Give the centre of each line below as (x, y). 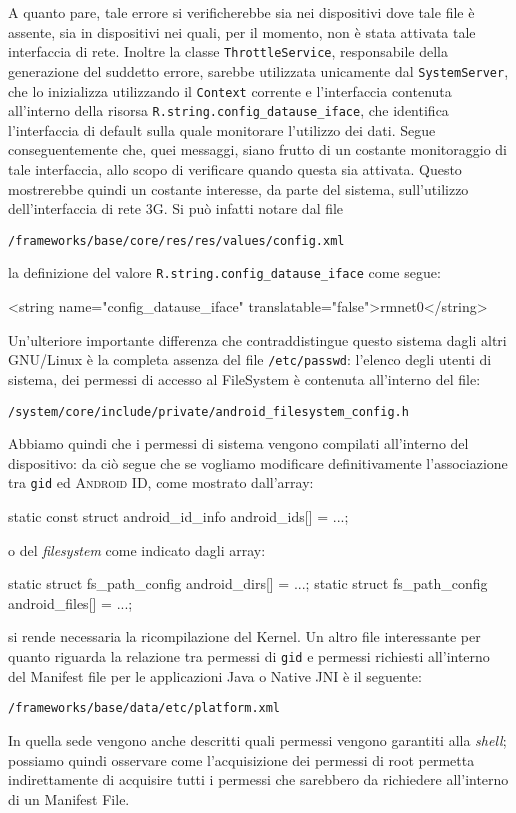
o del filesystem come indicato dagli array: (137, 549)
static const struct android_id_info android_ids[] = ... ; (178, 516)
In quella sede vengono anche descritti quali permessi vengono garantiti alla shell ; (257, 739)
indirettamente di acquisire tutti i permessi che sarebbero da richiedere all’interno (258, 779)
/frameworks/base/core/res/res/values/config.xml (176, 240)
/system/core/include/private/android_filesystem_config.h (208, 411)
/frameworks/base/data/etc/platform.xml (144, 708)
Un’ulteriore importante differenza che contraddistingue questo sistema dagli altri (257, 339)
